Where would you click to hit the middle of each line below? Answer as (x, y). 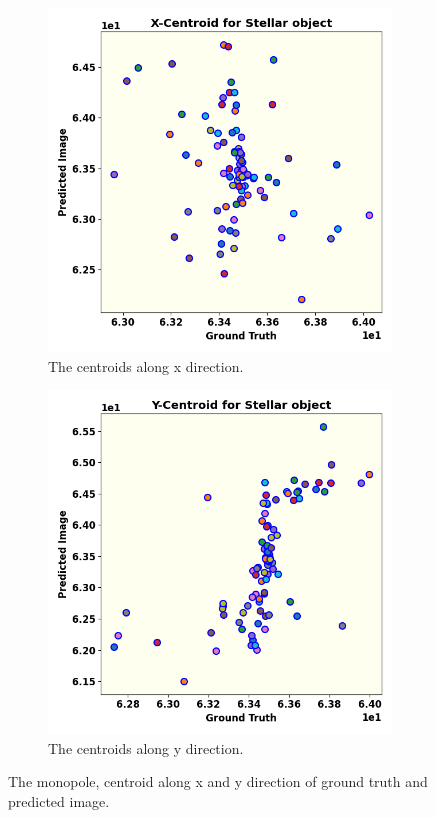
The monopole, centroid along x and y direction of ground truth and (218, 781)
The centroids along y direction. (146, 747)
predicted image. (59, 800)
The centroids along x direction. (146, 365)
